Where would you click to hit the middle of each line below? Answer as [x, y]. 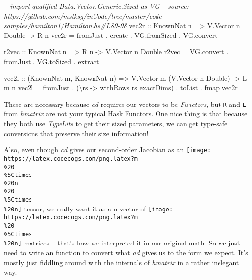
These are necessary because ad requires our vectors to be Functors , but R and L [125, 104]
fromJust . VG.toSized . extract [52, 61]
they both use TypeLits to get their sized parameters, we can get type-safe [116, 123]
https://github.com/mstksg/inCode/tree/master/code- [84, 16]
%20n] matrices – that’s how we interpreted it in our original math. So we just [122, 243]
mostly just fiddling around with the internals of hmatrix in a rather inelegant [122, 262]
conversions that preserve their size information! [76, 133]
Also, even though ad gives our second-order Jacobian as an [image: [108, 150]
